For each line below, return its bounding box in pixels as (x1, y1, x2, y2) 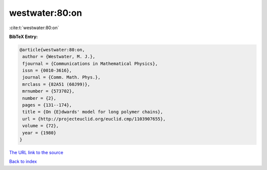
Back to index (9, 159, 37, 165)
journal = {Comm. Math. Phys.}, (22, 75, 101, 80)
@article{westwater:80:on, (19, 47, 85, 52)
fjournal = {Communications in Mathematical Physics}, (22, 61, 158, 66)
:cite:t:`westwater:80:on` (9, 25, 59, 31)
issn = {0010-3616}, (22, 68, 72, 74)
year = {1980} (22, 130, 56, 135)
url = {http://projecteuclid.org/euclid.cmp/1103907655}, (22, 116, 166, 122)
